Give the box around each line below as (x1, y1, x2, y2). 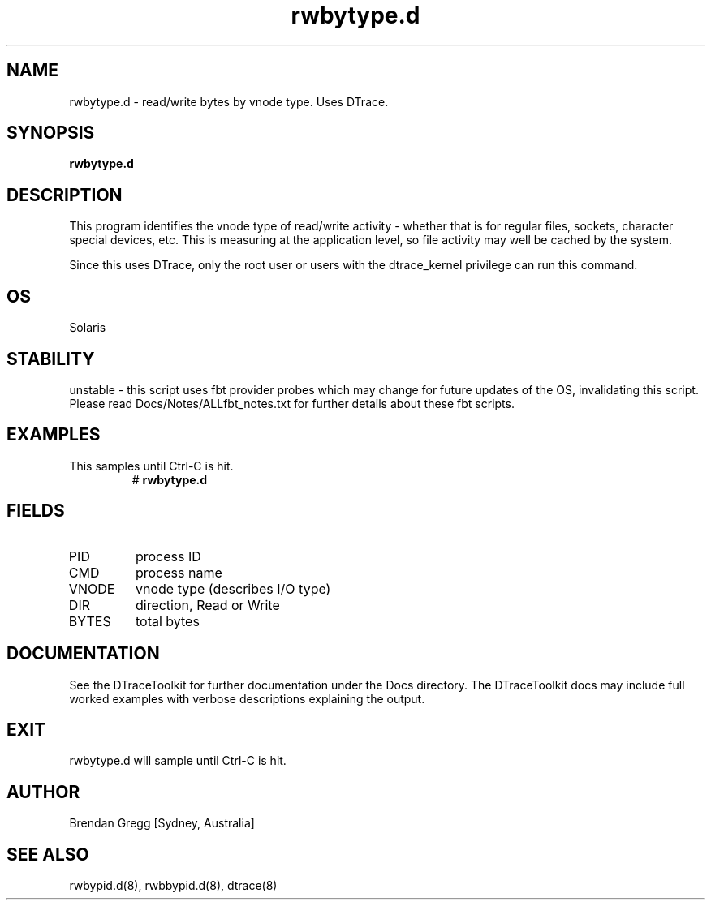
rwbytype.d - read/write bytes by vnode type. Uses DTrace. (69, 94, 389, 109)
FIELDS (6, 500, 65, 522)
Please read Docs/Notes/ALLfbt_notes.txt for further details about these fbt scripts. (69, 396, 515, 410)
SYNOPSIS (6, 122, 95, 144)
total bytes (135, 612, 200, 629)
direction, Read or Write (135, 596, 280, 613)
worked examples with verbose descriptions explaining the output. (69, 691, 425, 706)
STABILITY (6, 348, 95, 369)
